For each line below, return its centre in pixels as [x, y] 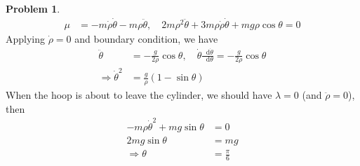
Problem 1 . [33, 8]
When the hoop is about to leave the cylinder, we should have [139, 94]
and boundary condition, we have [146, 38]
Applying [26, 38]
